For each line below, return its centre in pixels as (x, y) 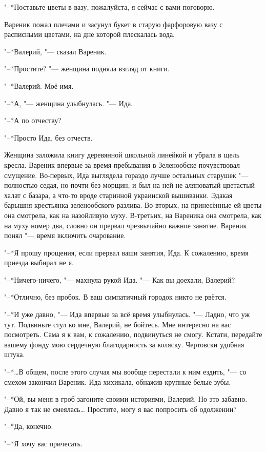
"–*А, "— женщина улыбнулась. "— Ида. (69, 103)
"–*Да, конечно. (29, 426)
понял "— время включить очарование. (65, 235)
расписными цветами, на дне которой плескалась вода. (90, 34)
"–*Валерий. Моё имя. (39, 85)
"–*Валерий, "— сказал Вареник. (55, 51)
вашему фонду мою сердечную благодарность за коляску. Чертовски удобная (124, 344)
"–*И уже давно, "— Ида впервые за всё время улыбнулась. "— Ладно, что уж (127, 314)
